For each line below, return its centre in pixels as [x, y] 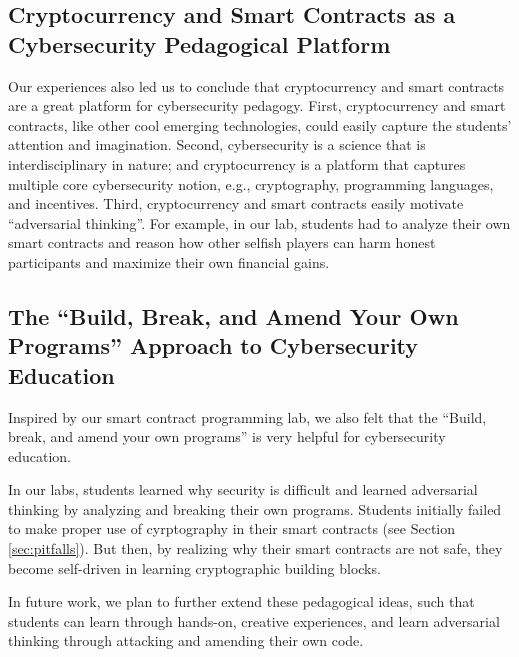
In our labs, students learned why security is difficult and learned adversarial [243, 489]
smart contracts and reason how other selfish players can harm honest [222, 242]
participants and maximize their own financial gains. [169, 261]
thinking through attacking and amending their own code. [186, 640]
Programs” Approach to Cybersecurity [213, 345]
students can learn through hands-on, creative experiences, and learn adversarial [254, 620]
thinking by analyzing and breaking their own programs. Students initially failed [255, 508]
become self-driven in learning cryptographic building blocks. [194, 567]
